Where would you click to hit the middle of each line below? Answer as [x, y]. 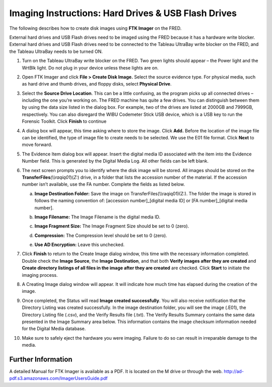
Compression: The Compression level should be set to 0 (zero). [101, 235]
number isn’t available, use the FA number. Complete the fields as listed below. [103, 184]
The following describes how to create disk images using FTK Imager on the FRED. [95, 28]
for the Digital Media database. [54, 329]
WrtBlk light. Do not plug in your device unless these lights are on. [90, 67]
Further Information [41, 359]
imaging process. [40, 275]
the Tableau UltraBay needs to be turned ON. [56, 51]
